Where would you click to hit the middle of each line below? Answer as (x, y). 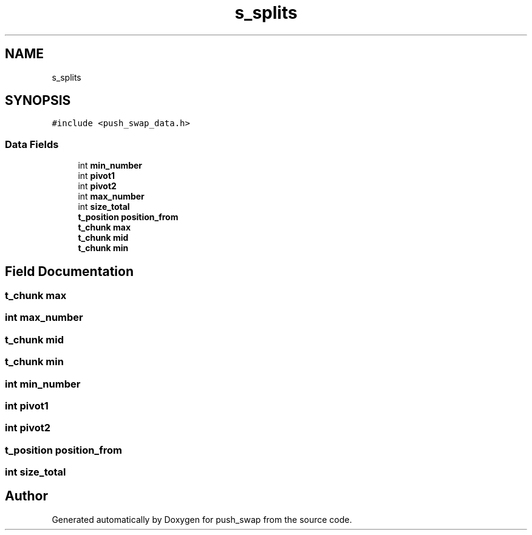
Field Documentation (69, 271)
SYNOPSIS (38, 101)
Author (26, 496)
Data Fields (32, 144)
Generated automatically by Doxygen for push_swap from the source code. (202, 519)
